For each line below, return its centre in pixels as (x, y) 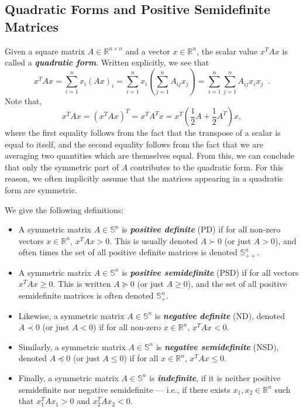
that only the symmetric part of (62, 167)
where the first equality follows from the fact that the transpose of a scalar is (143, 133)
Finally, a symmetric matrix (68, 377)
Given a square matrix (45, 51)
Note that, (23, 100)
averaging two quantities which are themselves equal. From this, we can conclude (150, 155)
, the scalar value (227, 51)
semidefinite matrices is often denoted (86, 295)
